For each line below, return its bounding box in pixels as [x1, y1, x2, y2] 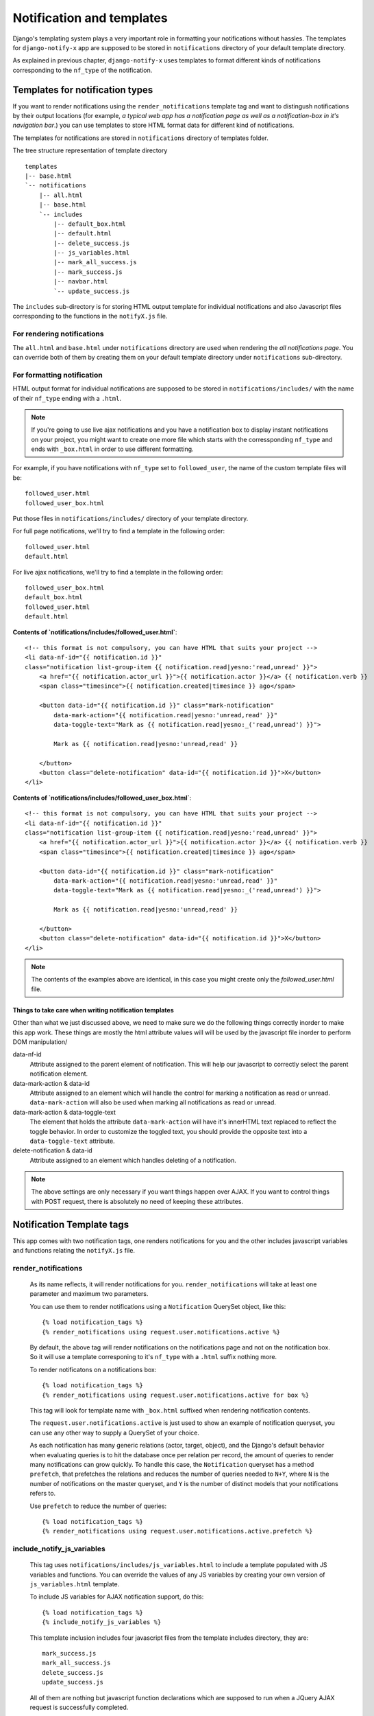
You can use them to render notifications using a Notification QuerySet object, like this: [29, 1302, 286, 1310]
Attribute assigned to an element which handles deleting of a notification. [29, 1156, 236, 1164]
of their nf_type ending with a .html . [12, 394, 121, 402]
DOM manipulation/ [12, 1037, 68, 1046]
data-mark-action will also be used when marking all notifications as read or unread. [29, 1098, 277, 1106]
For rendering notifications [12, 329, 104, 339]
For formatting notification [12, 370, 103, 380]
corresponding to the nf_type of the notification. [12, 66, 153, 74]
